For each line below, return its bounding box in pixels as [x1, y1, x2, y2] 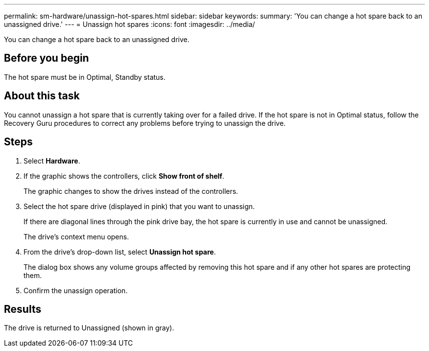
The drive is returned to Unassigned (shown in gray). [4, 324, 174, 332]
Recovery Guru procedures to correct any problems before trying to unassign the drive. [4, 118, 286, 127]
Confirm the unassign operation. [24, 286, 128, 295]
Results [4, 303, 42, 315]
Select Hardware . [24, 156, 80, 165]
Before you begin [4, 52, 89, 65]
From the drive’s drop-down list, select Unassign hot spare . [24, 247, 216, 256]
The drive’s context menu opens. [24, 232, 129, 241]
